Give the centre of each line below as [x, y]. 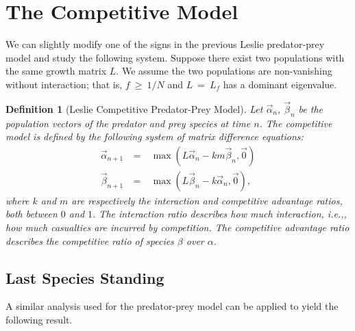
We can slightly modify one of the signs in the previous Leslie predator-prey [165, 44]
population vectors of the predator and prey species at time [128, 123]
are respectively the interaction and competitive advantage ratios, [207, 200]
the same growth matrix [56, 71]
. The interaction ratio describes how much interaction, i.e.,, [220, 214]
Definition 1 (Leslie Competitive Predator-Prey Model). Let [134, 108]
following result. [39, 319]
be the [311, 108]
